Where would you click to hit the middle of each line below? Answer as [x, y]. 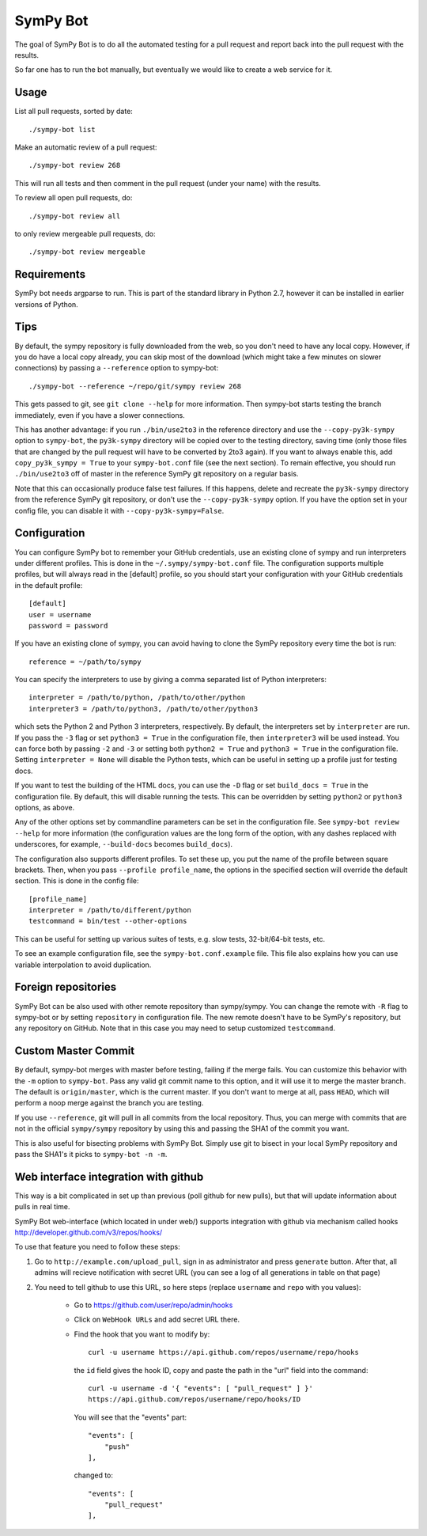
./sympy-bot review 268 [75, 165]
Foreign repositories [66, 987]
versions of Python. [46, 304]
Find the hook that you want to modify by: [142, 1334]
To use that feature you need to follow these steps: [98, 1247]
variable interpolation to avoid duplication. [83, 965]
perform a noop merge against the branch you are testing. [109, 1103]
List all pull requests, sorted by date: [74, 112]
